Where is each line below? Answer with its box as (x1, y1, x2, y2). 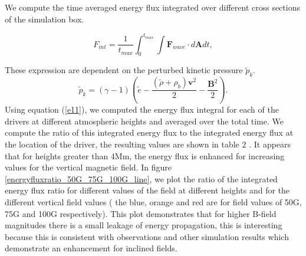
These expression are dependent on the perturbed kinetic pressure (5, 64, 243, 76)
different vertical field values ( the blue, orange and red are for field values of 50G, (5, 195, 302, 208)
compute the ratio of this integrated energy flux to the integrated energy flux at (5, 126, 294, 139)
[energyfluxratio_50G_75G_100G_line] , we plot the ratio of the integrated (5, 172, 278, 185)
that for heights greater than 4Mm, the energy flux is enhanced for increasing (5, 149, 285, 162)
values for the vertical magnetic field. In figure (5, 161, 172, 173)
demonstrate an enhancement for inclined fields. (5, 242, 177, 254)
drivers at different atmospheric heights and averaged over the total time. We (5, 114, 284, 127)
